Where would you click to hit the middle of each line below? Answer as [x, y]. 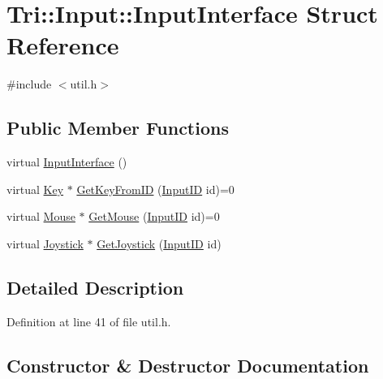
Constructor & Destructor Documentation [188, 365]
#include [29, 84]
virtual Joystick [45, 243]
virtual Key [35, 189]
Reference [63, 45]
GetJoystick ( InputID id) [159, 243]
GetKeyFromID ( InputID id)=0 [155, 189]
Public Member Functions [118, 128]
